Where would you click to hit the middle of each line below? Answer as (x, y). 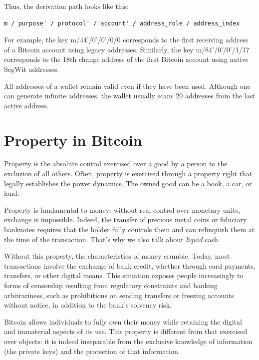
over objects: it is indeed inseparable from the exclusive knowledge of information (128, 341)
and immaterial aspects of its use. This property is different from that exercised (126, 331)
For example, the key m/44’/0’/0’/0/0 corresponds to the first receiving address (126, 40)
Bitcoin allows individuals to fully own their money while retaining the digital (123, 321)
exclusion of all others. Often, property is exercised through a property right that (128, 174)
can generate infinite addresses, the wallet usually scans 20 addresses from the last (130, 96)
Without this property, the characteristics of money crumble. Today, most (117, 256)
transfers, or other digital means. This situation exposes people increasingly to (124, 275)
